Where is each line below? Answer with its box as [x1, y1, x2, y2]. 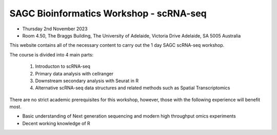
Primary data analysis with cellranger [35, 70, 114, 76]
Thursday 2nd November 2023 [22, 26, 88, 32]
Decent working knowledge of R [22, 120, 91, 126]
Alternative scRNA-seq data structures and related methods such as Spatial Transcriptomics [35, 85, 230, 91]
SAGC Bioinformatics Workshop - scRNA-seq [9, 8, 207, 19]
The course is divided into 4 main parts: [9, 51, 94, 57]
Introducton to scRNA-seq [35, 63, 91, 69]
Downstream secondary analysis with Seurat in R [35, 78, 139, 84]
